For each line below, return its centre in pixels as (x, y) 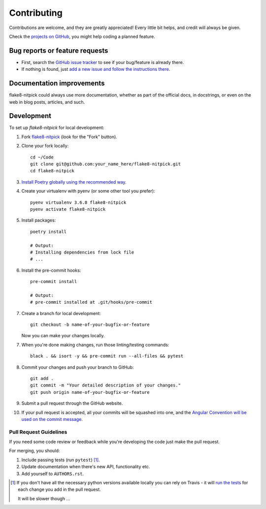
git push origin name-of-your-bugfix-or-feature (90, 392)
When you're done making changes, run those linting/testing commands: (95, 345)
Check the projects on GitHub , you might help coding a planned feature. (82, 36)
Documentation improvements (57, 83)
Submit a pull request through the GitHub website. (72, 403)
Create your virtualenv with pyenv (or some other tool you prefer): (88, 191)
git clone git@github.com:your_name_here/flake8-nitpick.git (105, 164)
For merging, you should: (34, 451)
